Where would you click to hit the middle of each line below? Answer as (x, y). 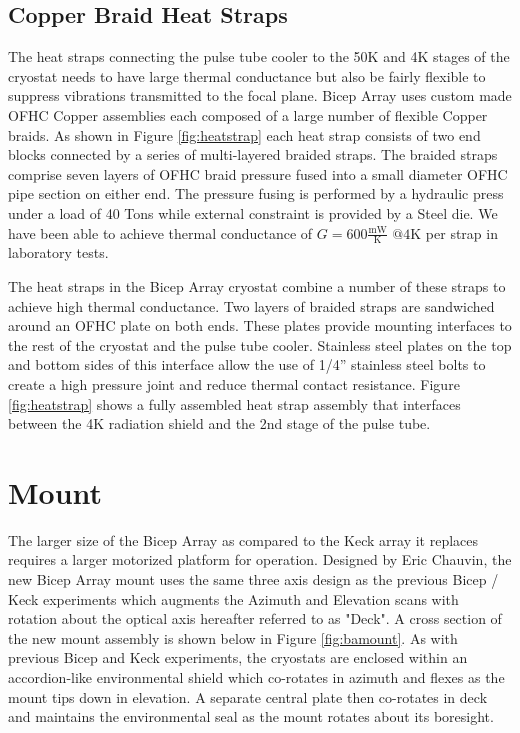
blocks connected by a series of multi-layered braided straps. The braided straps (253, 154)
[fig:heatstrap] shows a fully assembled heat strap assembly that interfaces (234, 403)
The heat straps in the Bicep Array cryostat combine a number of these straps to (257, 285)
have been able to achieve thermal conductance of (160, 232)
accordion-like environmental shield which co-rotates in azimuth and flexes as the (256, 677)
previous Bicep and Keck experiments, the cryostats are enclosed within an (238, 657)
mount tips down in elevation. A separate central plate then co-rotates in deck (248, 696)
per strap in (461, 232)
